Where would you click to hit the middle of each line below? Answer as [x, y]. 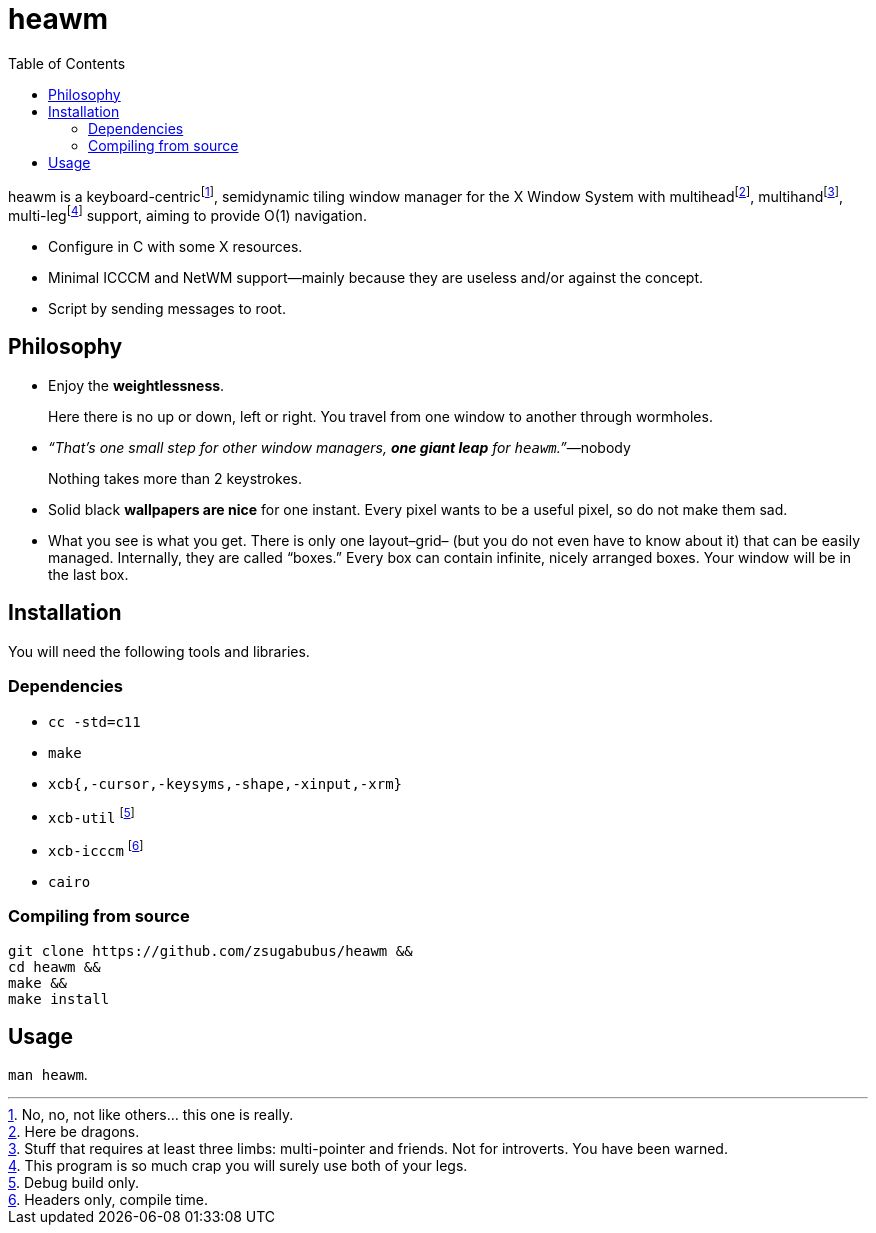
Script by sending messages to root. [167, 309]
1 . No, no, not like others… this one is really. [151, 1115]
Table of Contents [67, 63]
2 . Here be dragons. [74, 1132]
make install [59, 998]
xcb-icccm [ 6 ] [96, 849]
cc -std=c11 [94, 721]
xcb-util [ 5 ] [91, 815]
